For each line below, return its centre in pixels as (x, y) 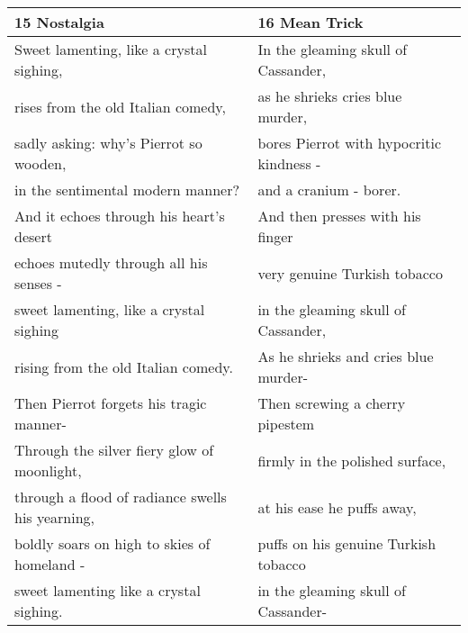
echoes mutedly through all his (111, 262)
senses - (38, 283)
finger (275, 236)
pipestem (286, 424)
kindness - (289, 163)
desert (33, 236)
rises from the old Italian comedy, (120, 106)
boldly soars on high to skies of (112, 543)
